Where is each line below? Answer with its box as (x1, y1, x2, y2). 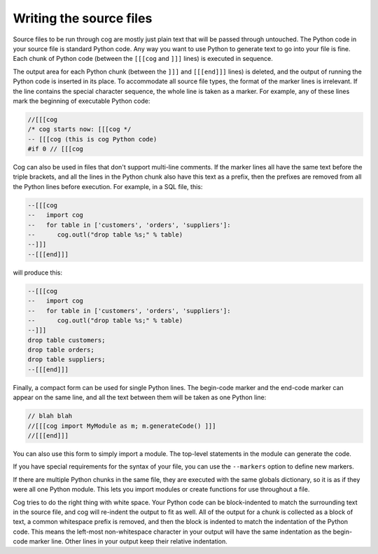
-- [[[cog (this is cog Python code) (27, 135, 157, 143)
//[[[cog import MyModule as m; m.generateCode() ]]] (27, 422, 216, 430)
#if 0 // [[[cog (27, 145, 84, 153)
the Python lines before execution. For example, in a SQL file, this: (13, 182, 203, 191)
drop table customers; (27, 336, 106, 344)
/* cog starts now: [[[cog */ (27, 125, 132, 133)
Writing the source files (13, 11, 153, 26)
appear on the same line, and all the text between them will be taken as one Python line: (13, 393, 267, 402)
